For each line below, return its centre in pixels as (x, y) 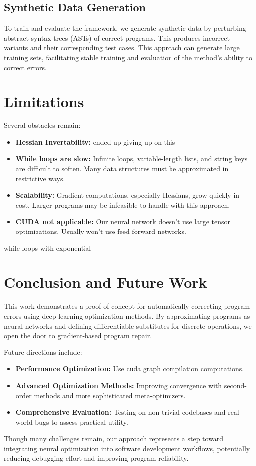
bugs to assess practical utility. (82, 421)
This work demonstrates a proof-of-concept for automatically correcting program (127, 306)
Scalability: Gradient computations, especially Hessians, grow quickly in (128, 195)
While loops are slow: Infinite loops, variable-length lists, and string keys (131, 159)
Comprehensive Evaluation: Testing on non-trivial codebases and (121, 412)
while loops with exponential (48, 248)
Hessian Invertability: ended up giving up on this (95, 142)
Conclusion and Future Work (106, 282)
